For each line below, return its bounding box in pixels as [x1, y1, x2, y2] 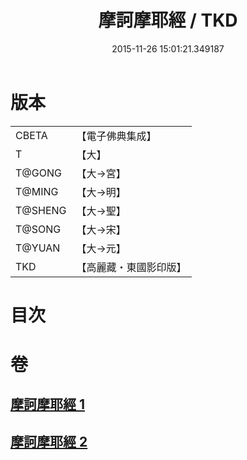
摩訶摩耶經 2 [10, 433, 88, 450]
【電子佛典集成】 [76, 129, 157, 143]
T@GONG [15, 166, 62, 180]
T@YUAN [15, 241, 61, 255]
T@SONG [15, 222, 62, 236]
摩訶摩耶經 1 [10, 396, 86, 413]
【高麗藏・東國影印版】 [76, 260, 187, 274]
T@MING [15, 184, 59, 198]
